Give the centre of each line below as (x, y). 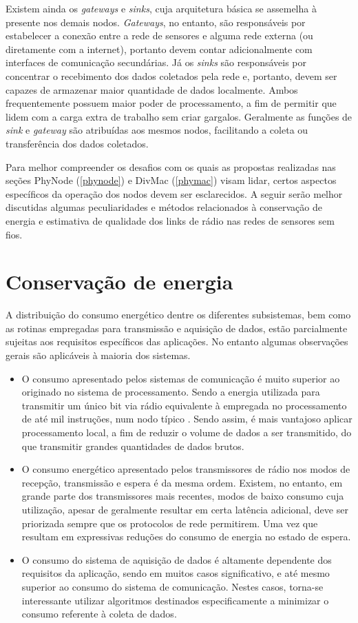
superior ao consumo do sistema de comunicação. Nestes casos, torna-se (172, 586)
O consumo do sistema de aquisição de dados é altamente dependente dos (177, 559)
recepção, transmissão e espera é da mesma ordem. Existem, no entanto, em (182, 482)
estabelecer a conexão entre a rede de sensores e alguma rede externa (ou (159, 35)
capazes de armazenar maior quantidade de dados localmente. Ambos (152, 89)
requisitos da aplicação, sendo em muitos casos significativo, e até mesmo (176, 573)
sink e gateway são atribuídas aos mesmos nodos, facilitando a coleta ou (157, 130)
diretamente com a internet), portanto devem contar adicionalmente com (159, 49)
